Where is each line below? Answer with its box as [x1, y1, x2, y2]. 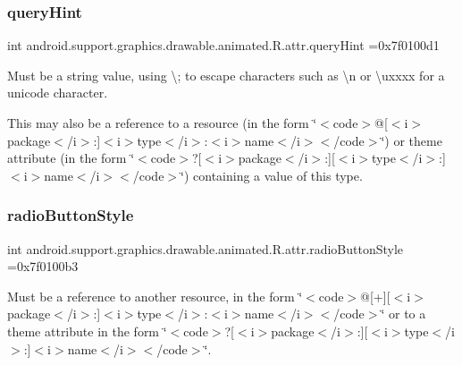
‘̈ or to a [381, 304, 426, 323]
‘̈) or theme [381, 131, 442, 149]
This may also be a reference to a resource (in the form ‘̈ [7, 114, 317, 132]
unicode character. [7, 83, 108, 102]
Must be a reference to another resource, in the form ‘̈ [7, 286, 303, 305]
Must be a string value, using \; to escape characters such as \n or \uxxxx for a [7, 65, 445, 84]
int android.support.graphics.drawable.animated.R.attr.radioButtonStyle [7, 239, 404, 258]
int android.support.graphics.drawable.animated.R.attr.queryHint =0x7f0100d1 [7, 36, 440, 55]
